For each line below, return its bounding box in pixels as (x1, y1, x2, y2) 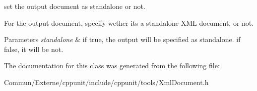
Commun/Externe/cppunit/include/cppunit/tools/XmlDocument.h (4, 77, 209, 87)
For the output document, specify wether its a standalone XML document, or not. (4, 17, 254, 28)
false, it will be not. (4, 44, 64, 54)
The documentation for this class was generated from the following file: (4, 60, 220, 71)
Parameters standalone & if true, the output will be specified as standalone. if (4, 34, 241, 45)
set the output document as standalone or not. (4, 1, 145, 11)
